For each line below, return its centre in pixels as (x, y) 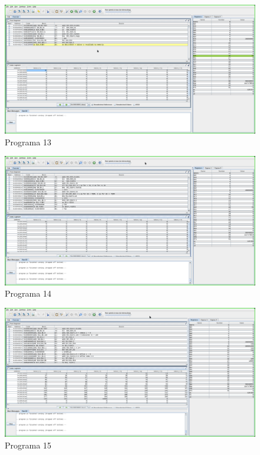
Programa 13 (28, 142)
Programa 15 (28, 445)
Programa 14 (28, 293)
